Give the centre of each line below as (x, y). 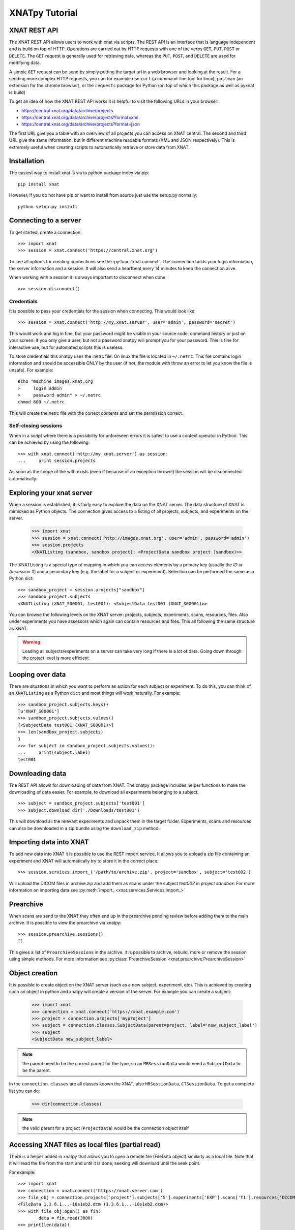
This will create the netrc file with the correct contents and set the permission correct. (96, 413)
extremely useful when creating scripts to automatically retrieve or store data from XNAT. (99, 147)
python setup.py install (48, 206)
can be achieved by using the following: (49, 442)
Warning (31, 642)
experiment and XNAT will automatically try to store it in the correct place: (84, 861)
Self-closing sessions (36, 426)
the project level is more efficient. (56, 658)
